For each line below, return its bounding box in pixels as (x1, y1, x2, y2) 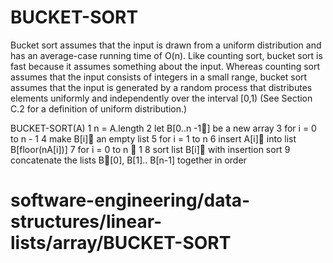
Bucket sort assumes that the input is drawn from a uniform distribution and (10, 39, 322, 51)
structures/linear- (10, 211, 163, 233)
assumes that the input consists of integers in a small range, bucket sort (10, 71, 308, 83)
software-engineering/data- (10, 189, 251, 212)
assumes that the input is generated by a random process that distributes (10, 81, 313, 93)
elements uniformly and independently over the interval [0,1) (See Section (10, 92, 313, 104)
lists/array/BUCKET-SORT (10, 232, 232, 255)
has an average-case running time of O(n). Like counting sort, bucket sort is (10, 49, 323, 61)
